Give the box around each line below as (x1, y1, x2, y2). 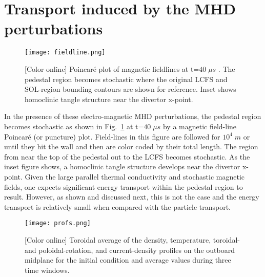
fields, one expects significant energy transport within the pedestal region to (4, 181, 243, 192)
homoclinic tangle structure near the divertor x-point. (25, 93, 193, 104)
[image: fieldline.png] (25, 49, 106, 56)
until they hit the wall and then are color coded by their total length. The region (4, 141, 258, 152)
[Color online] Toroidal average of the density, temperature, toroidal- (25, 234, 240, 245)
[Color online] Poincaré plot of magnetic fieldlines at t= (25, 63, 199, 74)
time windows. (25, 264, 70, 275)
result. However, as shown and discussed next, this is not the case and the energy (4, 191, 259, 202)
